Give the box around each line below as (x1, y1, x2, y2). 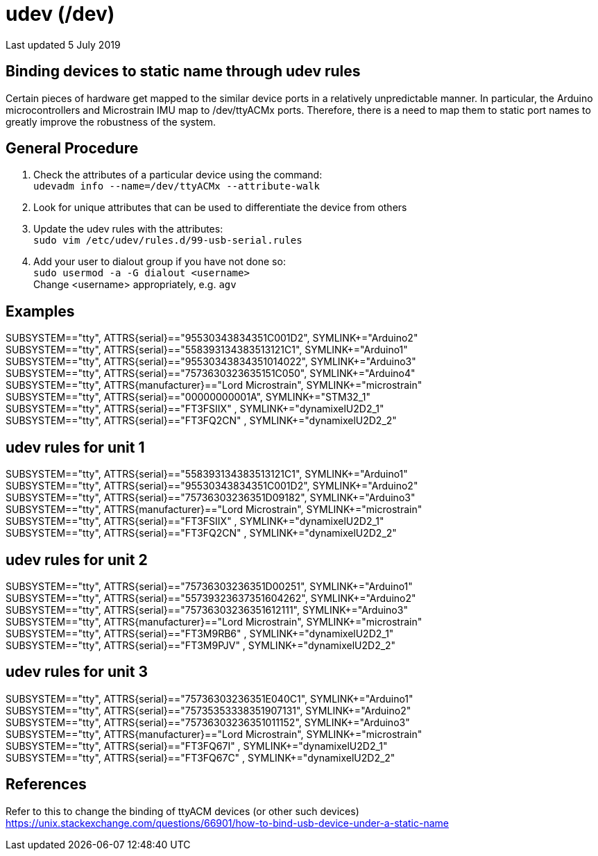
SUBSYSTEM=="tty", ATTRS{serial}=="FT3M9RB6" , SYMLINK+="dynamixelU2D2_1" (6, 627, 394, 639)
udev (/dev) (6, 2, 115, 26)
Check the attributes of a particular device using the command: (33, 169, 323, 181)
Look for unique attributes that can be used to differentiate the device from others (33, 201, 407, 214)
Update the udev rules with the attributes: (33, 223, 223, 235)
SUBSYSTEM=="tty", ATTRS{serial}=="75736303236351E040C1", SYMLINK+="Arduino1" (6, 692, 413, 705)
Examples (6, 302, 75, 320)
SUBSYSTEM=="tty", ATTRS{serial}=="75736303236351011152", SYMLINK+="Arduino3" (6, 716, 410, 728)
